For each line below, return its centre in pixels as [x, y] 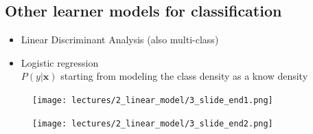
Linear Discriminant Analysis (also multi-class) [120, 40]
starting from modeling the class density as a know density [184, 76]
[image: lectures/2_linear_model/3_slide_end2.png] [153, 123]
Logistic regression [60, 62]
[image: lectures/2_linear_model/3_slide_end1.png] [153, 100]
